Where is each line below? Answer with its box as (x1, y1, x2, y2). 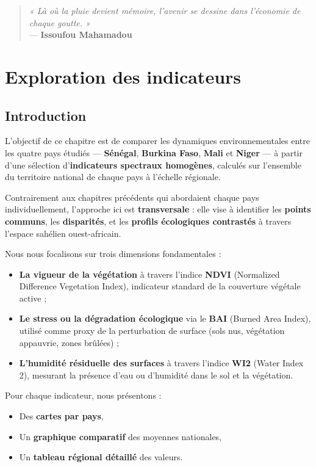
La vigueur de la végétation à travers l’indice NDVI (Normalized (19, 267, 280, 280)
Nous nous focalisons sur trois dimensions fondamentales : (5, 247, 221, 260)
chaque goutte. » (29, 16, 90, 29)
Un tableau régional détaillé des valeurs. (19, 451, 183, 463)
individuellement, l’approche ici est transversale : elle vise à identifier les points (5, 203, 311, 215)
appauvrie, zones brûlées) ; (19, 336, 119, 349)
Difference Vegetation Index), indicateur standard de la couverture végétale (19, 280, 301, 292)
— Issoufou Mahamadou (29, 28, 132, 41)
